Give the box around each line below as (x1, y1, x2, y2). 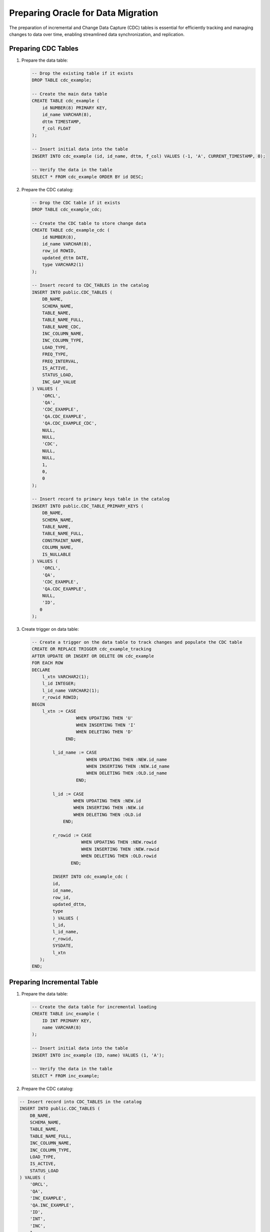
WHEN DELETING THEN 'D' (75, 729, 134, 735)
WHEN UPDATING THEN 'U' (75, 715, 134, 721)
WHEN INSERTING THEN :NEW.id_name (86, 764, 170, 769)
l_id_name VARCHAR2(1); (42, 687, 100, 693)
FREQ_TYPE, (42, 351, 68, 357)
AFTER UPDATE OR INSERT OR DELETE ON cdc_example (32, 653, 154, 659)
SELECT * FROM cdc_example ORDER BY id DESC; (32, 174, 144, 179)
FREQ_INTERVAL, (42, 358, 79, 364)
